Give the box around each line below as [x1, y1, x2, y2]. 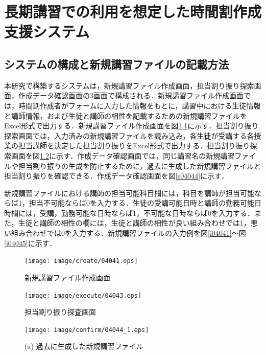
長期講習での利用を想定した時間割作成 [4, 1, 262, 22]
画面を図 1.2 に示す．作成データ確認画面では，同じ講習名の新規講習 [11, 150, 235, 161]
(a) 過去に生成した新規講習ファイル [25, 341, 143, 351]
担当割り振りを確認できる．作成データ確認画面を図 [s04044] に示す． [4, 170, 229, 181]
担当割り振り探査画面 [25, 306, 96, 317]
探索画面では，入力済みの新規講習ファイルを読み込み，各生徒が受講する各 [4, 130, 254, 141]
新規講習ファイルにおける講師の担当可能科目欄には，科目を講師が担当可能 [4, 187, 254, 198]
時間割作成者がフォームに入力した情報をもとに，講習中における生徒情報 [18, 100, 261, 110]
